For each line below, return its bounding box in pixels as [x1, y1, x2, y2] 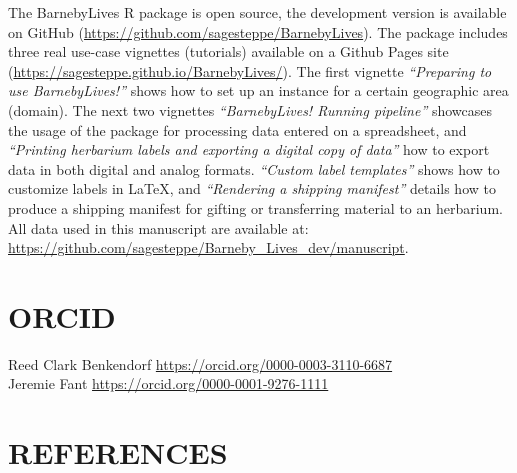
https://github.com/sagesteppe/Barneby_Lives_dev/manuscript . [8, 237, 409, 258]
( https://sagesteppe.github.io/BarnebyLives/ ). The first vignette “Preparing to [8, 60, 492, 81]
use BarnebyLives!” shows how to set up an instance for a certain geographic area [8, 80, 509, 101]
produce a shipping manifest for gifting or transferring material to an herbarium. [8, 197, 503, 218]
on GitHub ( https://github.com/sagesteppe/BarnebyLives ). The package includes [8, 21, 508, 42]
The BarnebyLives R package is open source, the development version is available [8, 2, 507, 22]
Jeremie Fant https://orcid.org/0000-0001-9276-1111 [8, 373, 329, 394]
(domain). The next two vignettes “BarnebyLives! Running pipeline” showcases [8, 99, 493, 120]
